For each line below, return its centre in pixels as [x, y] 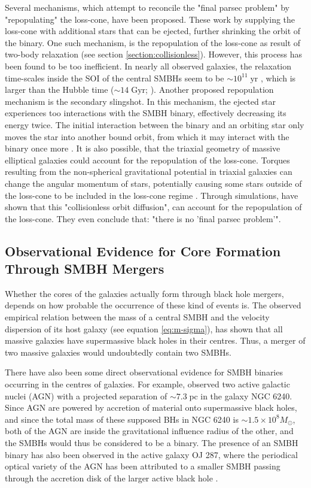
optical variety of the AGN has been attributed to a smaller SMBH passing [143, 466]
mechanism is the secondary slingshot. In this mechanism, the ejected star [140, 101]
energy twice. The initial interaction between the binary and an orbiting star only [155, 124]
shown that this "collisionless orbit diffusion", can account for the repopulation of [153, 207]
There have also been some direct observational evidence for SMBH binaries [144, 372]
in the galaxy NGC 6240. [246, 395]
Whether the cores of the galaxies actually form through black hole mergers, [144, 293]
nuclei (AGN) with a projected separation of [86, 395]
